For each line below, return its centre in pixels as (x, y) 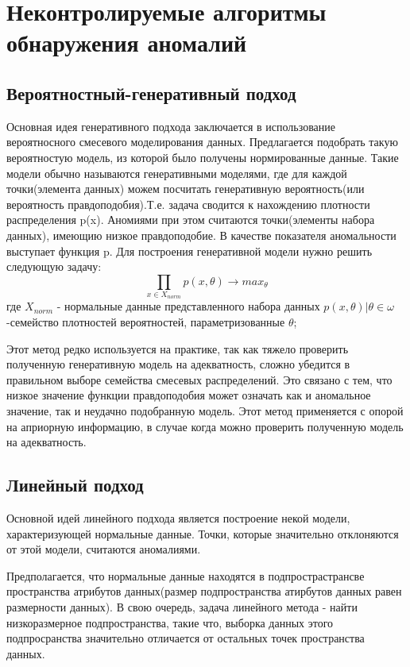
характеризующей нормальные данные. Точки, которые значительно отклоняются (203, 533)
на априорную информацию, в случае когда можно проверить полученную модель (205, 426)
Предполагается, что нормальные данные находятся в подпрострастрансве (186, 575)
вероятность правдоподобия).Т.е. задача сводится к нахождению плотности (188, 204)
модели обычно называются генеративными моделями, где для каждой (177, 173)
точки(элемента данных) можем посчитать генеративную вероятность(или (186, 189)
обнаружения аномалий (127, 42)
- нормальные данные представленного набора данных (188, 306)
